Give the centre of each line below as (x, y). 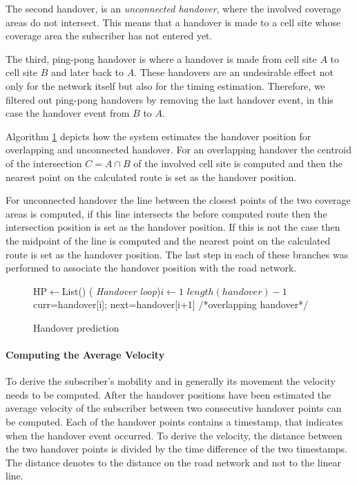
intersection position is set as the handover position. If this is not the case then (173, 227)
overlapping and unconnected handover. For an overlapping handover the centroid (179, 150)
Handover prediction (76, 327)
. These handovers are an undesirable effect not (234, 72)
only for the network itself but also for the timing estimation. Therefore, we (165, 85)
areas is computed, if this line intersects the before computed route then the (166, 213)
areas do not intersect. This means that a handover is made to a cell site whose (173, 22)
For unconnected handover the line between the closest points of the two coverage (178, 200)
